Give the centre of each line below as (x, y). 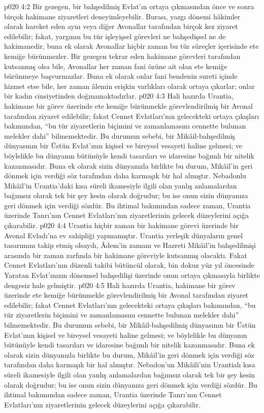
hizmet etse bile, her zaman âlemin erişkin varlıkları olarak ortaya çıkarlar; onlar (129, 86)
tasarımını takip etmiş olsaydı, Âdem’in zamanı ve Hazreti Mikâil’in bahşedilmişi (130, 245)
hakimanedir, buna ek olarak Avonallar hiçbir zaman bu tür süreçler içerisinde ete (131, 46)
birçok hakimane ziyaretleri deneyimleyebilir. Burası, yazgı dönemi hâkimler (122, 16)
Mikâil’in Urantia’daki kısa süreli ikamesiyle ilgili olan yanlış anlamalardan (121, 185)
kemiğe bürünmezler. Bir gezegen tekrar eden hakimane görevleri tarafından (122, 56)
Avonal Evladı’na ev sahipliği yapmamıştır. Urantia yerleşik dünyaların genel (124, 235)
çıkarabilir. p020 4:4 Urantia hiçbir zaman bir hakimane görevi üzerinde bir (121, 225)
